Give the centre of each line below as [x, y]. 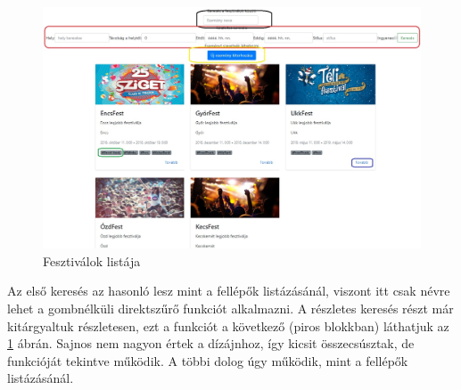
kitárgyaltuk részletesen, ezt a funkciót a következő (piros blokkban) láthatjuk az [228, 325]
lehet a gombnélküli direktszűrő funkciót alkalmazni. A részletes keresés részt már [230, 308]
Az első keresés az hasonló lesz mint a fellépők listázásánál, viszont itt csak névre [229, 291]
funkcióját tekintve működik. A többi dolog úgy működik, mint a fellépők [208, 360]
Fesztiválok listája [92, 260]
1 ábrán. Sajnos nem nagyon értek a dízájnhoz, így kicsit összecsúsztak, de [211, 343]
